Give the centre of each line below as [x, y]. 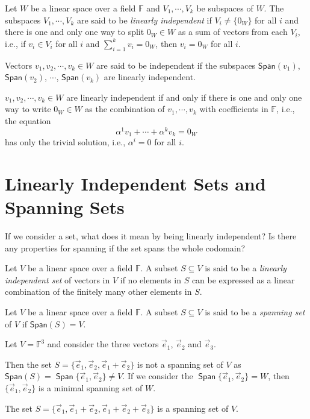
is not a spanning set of [180, 364]
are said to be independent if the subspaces [176, 65]
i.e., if [15, 43]
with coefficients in [234, 109]
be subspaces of [225, 8]
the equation [28, 120]
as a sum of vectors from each [233, 32]
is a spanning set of [193, 408]
